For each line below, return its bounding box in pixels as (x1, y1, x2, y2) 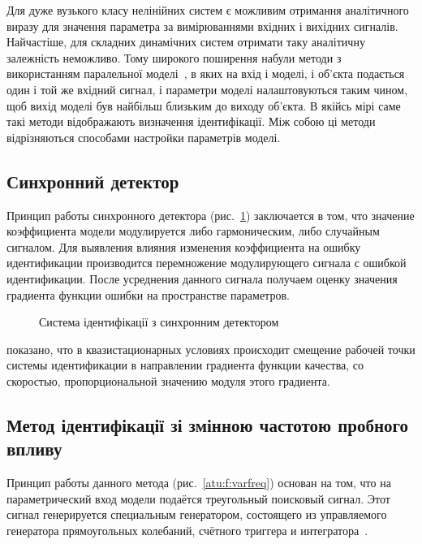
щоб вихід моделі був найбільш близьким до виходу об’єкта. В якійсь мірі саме (6, 97, 401, 114)
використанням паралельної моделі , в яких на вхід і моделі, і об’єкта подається (6, 65, 405, 82)
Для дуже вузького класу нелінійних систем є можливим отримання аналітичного (6, 2, 409, 18)
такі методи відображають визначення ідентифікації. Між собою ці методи (6, 113, 376, 130)
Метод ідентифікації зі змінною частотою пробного (6, 412, 409, 437)
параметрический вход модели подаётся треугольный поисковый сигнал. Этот (6, 490, 390, 507)
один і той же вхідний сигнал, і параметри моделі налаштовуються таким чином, (6, 80, 408, 97)
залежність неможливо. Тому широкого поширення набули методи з (6, 49, 342, 66)
